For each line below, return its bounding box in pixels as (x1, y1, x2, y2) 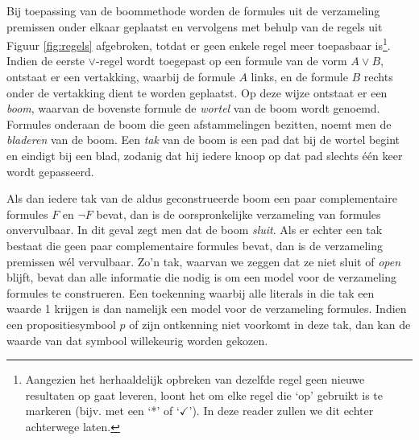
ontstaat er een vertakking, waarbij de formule (6, 68, 235, 85)
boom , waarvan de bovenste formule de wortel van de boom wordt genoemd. (6, 100, 380, 117)
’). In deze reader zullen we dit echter (189, 402, 374, 419)
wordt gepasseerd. (6, 162, 94, 179)
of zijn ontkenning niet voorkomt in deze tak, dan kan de (129, 315, 411, 332)
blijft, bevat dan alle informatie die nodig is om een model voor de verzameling (6, 269, 396, 286)
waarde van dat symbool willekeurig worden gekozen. (6, 331, 268, 348)
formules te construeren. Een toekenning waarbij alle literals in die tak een (6, 284, 375, 301)
